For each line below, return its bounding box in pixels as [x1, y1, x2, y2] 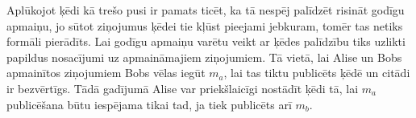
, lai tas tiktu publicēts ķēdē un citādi [223, 64, 410, 81]
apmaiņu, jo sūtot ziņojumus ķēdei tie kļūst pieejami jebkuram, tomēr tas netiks [6, 17, 403, 34]
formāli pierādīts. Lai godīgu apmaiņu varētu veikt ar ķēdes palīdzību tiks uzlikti [6, 33, 406, 50]
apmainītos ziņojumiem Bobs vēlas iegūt [6, 64, 206, 81]
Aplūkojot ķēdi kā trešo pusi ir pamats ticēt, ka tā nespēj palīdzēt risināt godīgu [6, 2, 405, 18]
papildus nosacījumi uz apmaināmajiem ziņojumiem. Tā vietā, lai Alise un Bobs [6, 48, 402, 65]
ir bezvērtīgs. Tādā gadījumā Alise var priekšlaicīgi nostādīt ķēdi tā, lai [6, 79, 359, 96]
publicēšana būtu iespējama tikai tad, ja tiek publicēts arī [6, 96, 292, 112]
